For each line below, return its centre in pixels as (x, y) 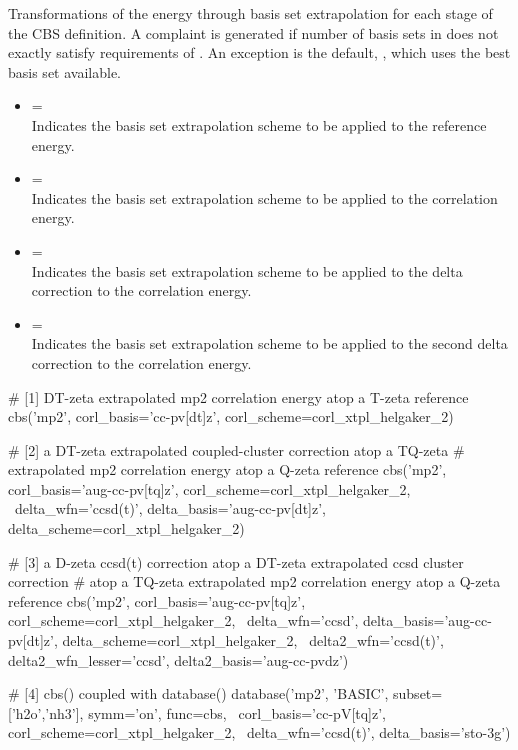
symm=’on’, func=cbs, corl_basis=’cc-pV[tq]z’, (237, 712)
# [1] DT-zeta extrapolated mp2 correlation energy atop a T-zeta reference (238, 396)
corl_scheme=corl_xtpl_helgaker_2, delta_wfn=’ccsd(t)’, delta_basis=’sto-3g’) (259, 732)
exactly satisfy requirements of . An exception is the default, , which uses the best (259, 52)
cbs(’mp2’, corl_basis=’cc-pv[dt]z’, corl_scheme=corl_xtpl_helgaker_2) (231, 416)
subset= (418, 693)
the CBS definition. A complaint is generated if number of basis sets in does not (253, 32)
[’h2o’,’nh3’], (46, 712)
